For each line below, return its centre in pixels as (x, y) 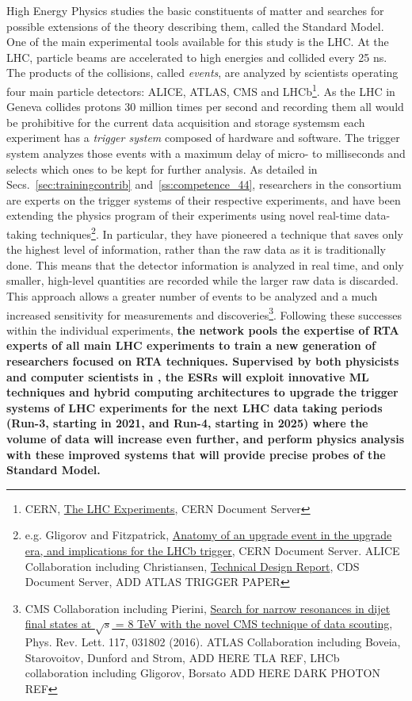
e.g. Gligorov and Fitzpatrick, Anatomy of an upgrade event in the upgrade (208, 535)
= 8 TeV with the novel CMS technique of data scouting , (254, 624)
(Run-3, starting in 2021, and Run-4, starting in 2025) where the (187, 423)
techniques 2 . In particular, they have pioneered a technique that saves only (222, 232)
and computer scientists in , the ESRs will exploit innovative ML (188, 376)
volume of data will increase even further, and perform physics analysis (205, 439)
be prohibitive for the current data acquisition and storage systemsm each (186, 122)
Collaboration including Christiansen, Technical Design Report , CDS (192, 566)
